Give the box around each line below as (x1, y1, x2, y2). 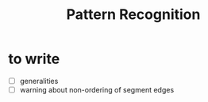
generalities (19, 76, 59, 85)
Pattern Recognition (66, 6, 201, 24)
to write (8, 50, 60, 68)
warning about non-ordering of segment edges (19, 85, 175, 94)
